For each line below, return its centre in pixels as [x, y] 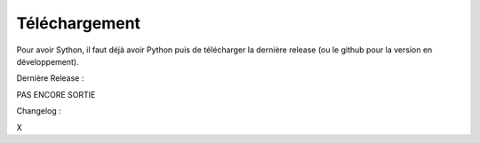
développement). [48, 61]
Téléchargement [79, 23]
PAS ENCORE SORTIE [56, 94]
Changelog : [39, 111]
